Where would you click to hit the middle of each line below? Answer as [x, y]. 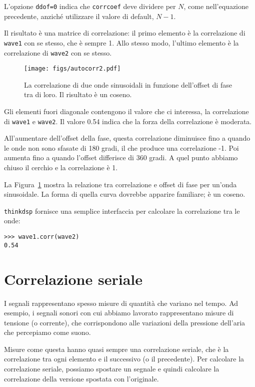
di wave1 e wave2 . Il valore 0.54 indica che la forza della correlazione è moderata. [128, 121]
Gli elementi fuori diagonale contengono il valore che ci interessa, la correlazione [126, 111]
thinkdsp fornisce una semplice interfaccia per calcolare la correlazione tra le [122, 211]
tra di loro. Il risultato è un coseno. [78, 94]
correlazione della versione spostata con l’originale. [81, 378]
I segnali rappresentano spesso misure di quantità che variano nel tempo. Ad [121, 303]
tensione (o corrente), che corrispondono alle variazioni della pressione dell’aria [125, 322]
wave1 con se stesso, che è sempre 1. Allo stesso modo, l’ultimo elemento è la [121, 42]
